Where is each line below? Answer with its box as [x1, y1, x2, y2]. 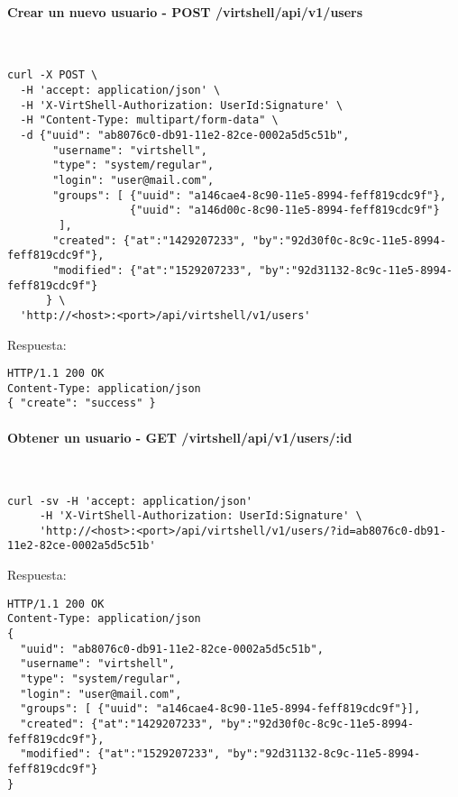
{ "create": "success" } [7, 397, 156, 410]
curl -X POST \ [7, 69, 98, 82]
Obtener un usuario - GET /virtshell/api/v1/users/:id [7, 427, 353, 446]
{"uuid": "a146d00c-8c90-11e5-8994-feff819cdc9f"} [130, 204, 440, 217]
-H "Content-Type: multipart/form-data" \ [20, 114, 279, 127]
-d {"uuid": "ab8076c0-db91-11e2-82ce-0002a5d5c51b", [20, 129, 350, 142]
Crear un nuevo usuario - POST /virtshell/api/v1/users [7, 2, 363, 21]
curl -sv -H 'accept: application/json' [7, 494, 253, 508]
